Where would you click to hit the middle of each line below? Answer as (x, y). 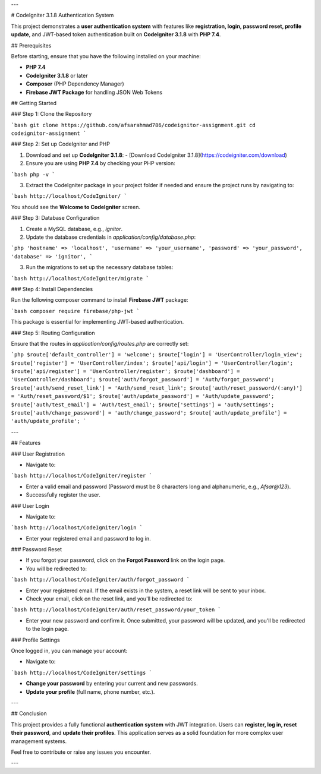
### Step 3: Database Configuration (55, 218)
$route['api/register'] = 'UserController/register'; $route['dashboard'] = (125, 372)
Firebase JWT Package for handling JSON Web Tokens (94, 92)
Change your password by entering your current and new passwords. (112, 684)
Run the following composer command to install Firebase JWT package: (100, 300)
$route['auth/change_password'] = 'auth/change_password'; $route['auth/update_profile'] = (149, 413)
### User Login (30, 506)
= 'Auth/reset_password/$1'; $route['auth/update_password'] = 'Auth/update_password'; (143, 396)
